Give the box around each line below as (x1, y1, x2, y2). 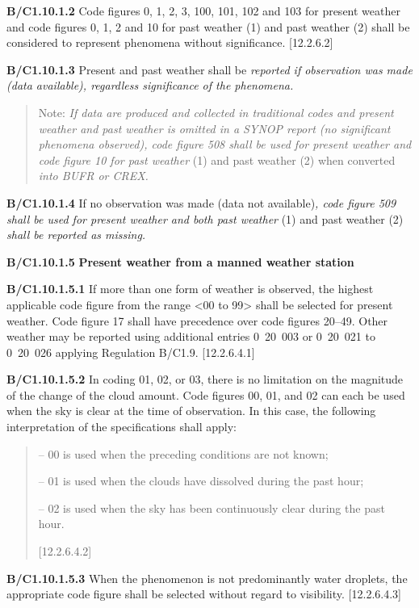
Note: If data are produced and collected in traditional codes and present (38, 103, 394, 120)
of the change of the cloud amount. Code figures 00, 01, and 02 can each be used (6, 386, 405, 403)
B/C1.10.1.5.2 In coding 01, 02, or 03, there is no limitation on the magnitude (6, 371, 404, 388)
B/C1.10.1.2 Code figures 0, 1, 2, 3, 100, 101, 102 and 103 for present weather (6, 2, 400, 19)
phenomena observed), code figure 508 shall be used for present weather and (38, 136, 412, 153)
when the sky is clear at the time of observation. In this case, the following (6, 402, 376, 419)
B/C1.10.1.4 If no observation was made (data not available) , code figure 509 (6, 194, 396, 211)
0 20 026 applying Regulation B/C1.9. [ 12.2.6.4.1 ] (6, 343, 255, 360)
